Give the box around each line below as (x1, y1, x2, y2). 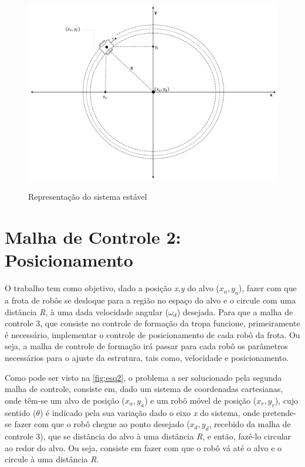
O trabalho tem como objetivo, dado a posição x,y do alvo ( (5, 282, 219, 294)
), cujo (274, 394, 298, 406)
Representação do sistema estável (28, 190, 147, 203)
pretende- (262, 406, 297, 418)
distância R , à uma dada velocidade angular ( (5, 305, 169, 318)
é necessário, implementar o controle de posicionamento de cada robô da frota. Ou (5, 328, 300, 340)
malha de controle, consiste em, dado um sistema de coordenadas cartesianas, (5, 383, 283, 395)
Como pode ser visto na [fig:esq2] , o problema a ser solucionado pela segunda (5, 371, 282, 383)
